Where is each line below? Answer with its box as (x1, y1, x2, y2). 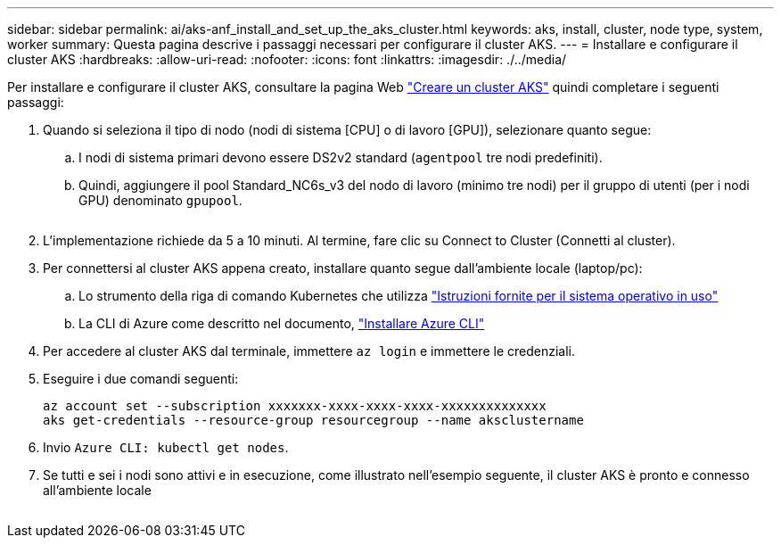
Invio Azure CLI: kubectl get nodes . (43, 440, 289, 455)
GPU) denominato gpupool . (78, 193, 243, 208)
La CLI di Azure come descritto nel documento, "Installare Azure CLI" (78, 316, 485, 331)
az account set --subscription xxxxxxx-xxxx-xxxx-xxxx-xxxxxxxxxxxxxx (43, 399, 547, 413)
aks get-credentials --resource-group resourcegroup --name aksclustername (43, 413, 584, 427)
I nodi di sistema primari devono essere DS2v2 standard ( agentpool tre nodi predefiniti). (78, 150, 603, 165)
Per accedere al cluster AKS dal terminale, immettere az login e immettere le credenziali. (43, 343, 575, 359)
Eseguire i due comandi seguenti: (43, 371, 239, 386)
